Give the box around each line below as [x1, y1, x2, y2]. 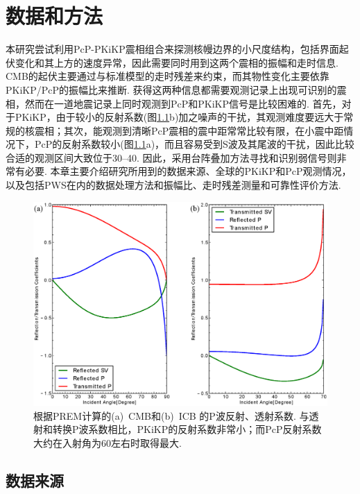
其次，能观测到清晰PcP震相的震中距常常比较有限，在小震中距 [63, 123, 344, 137]
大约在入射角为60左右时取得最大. [33, 435, 182, 450]
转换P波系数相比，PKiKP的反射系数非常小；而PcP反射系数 [52, 422, 322, 436]
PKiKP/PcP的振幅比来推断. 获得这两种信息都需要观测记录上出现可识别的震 [6, 82, 347, 96]
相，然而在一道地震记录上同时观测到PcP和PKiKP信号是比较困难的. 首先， [6, 96, 342, 110]
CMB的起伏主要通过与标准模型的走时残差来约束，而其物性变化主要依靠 [6, 69, 329, 83]
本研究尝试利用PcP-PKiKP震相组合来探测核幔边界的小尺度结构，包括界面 [6, 42, 339, 56]
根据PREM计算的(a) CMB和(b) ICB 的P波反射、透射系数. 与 [33, 408, 309, 423]
